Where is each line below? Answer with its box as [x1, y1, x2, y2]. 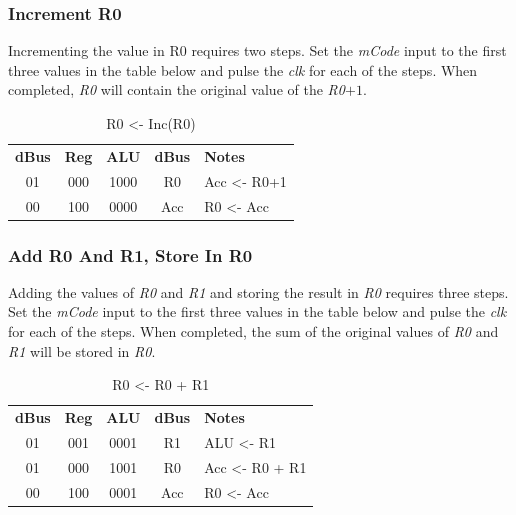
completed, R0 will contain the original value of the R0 [8, 79, 345, 100]
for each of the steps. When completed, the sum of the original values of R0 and [8, 321, 499, 342]
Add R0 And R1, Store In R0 [8, 242, 253, 267]
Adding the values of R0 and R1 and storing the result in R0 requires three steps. [8, 281, 509, 302]
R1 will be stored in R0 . [8, 340, 156, 361]
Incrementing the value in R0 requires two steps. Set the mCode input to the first [8, 40, 507, 61]
